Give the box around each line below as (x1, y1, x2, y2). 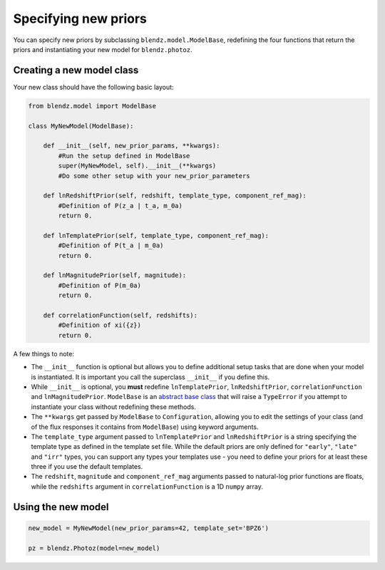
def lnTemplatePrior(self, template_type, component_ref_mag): (43, 232, 269, 239)
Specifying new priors (13, 11, 148, 26)
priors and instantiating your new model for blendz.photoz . (13, 45, 192, 53)
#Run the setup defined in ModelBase (58, 152, 190, 160)
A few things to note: (13, 349, 75, 358)
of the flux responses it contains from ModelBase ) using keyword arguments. (31, 423, 259, 431)
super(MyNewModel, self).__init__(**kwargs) (58, 162, 217, 170)
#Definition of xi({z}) (58, 321, 142, 329)
